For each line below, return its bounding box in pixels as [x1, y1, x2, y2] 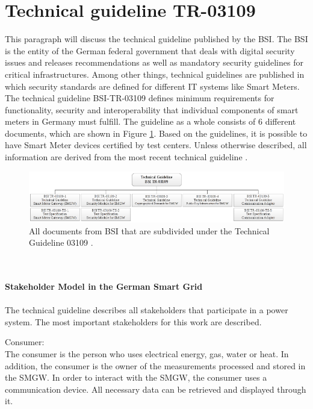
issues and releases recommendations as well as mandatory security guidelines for [5, 56, 303, 69]
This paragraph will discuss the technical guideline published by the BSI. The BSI [5, 33, 308, 45]
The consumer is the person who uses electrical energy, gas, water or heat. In [5, 348, 289, 360]
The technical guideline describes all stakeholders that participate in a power [5, 304, 288, 316]
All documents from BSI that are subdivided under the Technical [29, 224, 270, 237]
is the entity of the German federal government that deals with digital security [5, 44, 295, 57]
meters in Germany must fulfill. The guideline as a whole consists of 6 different [5, 115, 296, 128]
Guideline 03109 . [29, 236, 93, 249]
